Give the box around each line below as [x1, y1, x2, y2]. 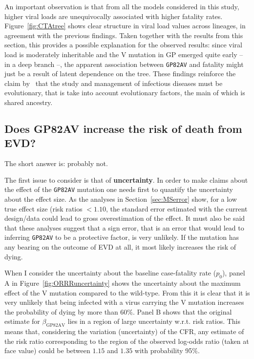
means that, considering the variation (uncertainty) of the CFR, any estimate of [4, 326, 244, 337]
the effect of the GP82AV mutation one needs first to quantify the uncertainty [4, 184, 233, 194]
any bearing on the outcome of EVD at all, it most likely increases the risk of [4, 242, 236, 252]
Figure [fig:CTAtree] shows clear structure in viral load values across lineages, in [4, 21, 246, 31]
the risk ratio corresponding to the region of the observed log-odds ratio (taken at [4, 336, 249, 346]
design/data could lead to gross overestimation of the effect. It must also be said [4, 213, 245, 223]
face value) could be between [4, 345, 90, 356]
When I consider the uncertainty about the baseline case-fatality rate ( [4, 268, 216, 278]
